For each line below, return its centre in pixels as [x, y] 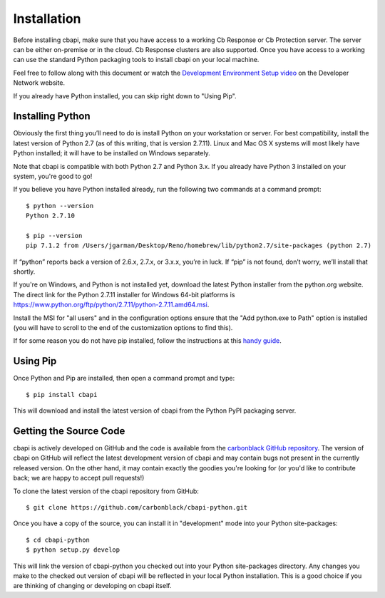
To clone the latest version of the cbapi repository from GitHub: [106, 491]
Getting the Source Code [69, 431]
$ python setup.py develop [73, 550]
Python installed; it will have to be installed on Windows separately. [112, 153]
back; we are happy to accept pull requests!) [79, 478]
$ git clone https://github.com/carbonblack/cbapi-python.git [137, 507]
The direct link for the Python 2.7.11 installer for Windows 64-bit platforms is [124, 294]
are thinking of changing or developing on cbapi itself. [92, 586]
